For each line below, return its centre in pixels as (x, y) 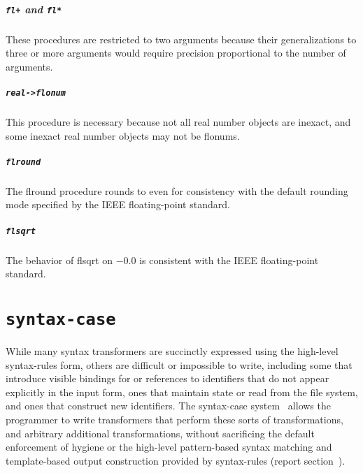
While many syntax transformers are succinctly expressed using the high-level (172, 351)
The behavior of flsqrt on (59, 260)
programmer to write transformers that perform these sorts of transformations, (175, 420)
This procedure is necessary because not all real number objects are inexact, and (178, 122)
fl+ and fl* (34, 9)
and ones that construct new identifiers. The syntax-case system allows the (168, 406)
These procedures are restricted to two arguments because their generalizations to (181, 39)
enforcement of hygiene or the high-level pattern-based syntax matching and (169, 447)
